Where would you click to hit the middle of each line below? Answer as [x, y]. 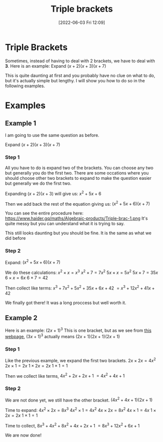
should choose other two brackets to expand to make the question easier [78, 178]
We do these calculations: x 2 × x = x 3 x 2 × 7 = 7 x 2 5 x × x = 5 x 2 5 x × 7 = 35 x [81, 272]
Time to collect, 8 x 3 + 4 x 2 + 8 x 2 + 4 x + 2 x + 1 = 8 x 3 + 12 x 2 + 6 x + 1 [72, 425]
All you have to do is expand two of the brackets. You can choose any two [79, 168]
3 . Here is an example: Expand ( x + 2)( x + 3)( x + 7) [56, 66]
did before [15, 238]
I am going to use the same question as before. [52, 135]
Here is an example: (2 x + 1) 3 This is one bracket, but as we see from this [78, 330]
